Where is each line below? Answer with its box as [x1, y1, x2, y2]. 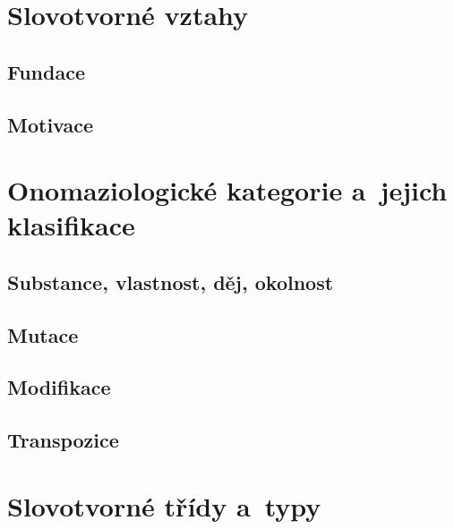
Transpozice [7, 426, 119, 454]
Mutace [7, 320, 79, 348]
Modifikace [7, 373, 111, 401]
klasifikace [7, 207, 135, 243]
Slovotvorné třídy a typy [7, 487, 321, 524]
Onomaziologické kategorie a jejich [7, 172, 448, 209]
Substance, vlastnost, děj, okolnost [7, 268, 334, 295]
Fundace [7, 57, 85, 85]
